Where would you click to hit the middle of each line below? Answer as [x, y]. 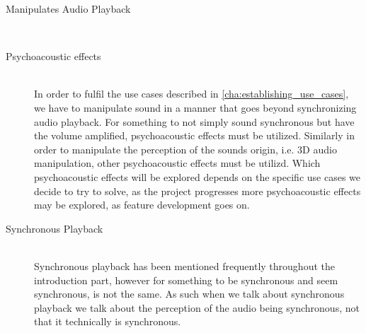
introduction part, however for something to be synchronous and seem [186, 280]
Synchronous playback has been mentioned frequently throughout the [184, 265]
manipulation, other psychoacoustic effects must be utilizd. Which [177, 163]
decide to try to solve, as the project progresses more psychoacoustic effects [198, 191]
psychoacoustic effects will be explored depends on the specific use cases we [198, 176]
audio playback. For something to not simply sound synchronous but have [194, 121]
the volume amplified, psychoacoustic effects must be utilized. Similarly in [194, 135]
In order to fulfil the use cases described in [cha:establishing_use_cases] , [191, 94]
